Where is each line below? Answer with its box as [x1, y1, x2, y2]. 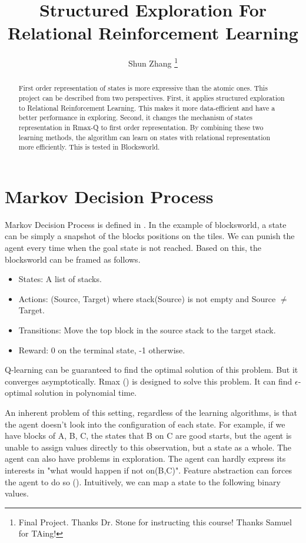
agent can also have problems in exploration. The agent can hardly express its [5, 452, 286, 465]
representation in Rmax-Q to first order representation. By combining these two [18, 122, 264, 132]
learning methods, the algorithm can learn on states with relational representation [18, 132, 271, 142]
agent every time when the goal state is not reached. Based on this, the [5, 241, 262, 254]
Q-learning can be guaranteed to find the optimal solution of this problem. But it [5, 363, 298, 376]
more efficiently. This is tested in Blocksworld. [18, 142, 160, 152]
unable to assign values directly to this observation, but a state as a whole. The [5, 441, 292, 453]
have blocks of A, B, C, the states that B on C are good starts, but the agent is [5, 429, 292, 442]
